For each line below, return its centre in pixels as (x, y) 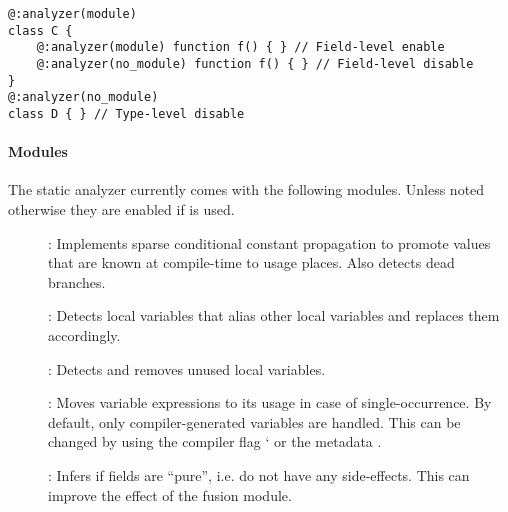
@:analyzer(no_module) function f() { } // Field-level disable (255, 63)
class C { (40, 30)
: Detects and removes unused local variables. (187, 368)
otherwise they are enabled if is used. (121, 208)
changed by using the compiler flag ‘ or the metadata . (215, 441)
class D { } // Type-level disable (126, 113)
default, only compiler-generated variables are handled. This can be (254, 421)
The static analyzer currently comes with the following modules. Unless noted (246, 189)
